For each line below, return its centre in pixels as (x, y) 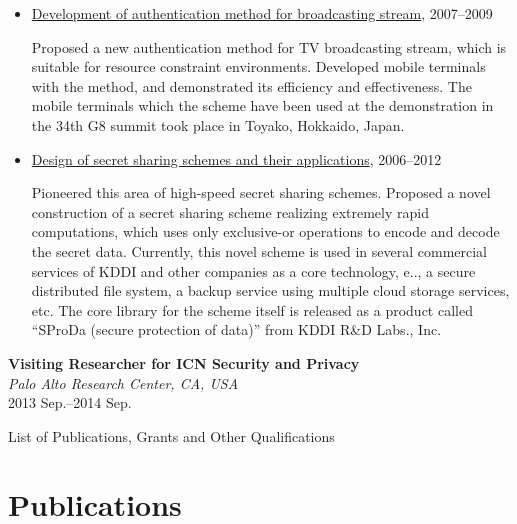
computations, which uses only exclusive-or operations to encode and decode (265, 231)
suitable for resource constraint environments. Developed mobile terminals (258, 66)
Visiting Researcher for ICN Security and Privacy (184, 362)
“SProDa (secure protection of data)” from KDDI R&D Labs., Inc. (236, 329)
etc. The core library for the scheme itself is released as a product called (252, 309)
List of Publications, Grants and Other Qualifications (171, 435)
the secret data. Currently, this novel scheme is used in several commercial (259, 250)
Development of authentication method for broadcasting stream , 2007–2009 (262, 13)
